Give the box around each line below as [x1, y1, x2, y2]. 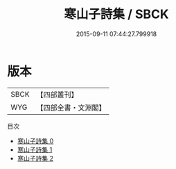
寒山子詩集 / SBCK [64, 6, 169, 22]
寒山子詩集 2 [17, 154, 54, 162]
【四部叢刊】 [36, 90, 78, 99]
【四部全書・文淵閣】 [36, 102, 106, 112]
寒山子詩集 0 [17, 136, 54, 145]
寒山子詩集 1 [17, 145, 53, 154]
